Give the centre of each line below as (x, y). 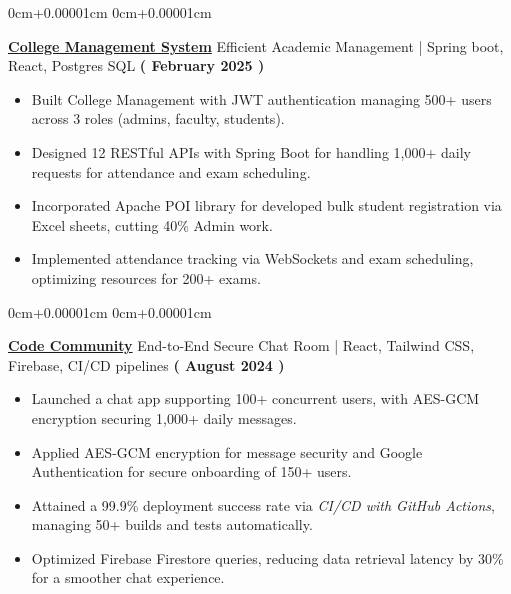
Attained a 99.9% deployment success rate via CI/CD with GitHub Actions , (263, 504)
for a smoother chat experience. (128, 577)
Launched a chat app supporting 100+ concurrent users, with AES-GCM (255, 398)
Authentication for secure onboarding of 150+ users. (191, 471)
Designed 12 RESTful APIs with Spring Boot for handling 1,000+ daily (251, 151)
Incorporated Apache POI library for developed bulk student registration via (266, 205)
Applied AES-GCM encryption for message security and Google (227, 451)
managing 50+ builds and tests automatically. (172, 524)
